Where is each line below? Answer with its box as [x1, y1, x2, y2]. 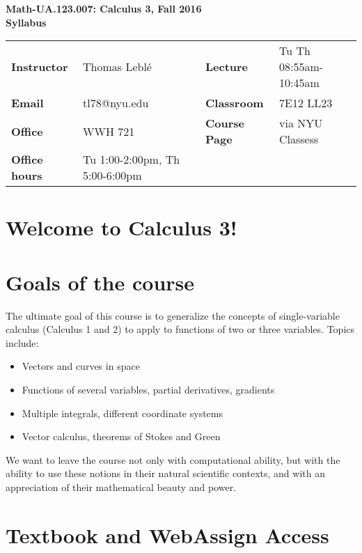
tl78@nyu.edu [83, 95, 149, 111]
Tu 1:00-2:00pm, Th [83, 151, 180, 168]
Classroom [205, 95, 264, 111]
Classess [278, 131, 319, 148]
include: [6, 335, 39, 350]
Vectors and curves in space [22, 359, 140, 373]
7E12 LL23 [278, 95, 333, 111]
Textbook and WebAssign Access [6, 520, 329, 549]
